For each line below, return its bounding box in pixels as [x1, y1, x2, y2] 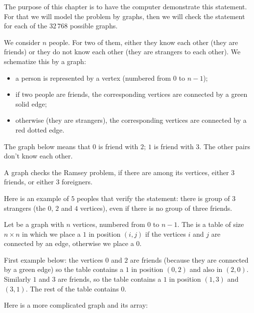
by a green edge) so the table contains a [4, 264, 123, 274]
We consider [4, 37, 41, 47]
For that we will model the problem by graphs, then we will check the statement [4, 11, 245, 21]
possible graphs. [69, 21, 118, 31]
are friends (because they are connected [130, 254, 249, 265]
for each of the [4, 21, 47, 31]
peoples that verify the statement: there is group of [77, 193, 230, 203]
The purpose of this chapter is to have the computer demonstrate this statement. [4, 1, 247, 11]
